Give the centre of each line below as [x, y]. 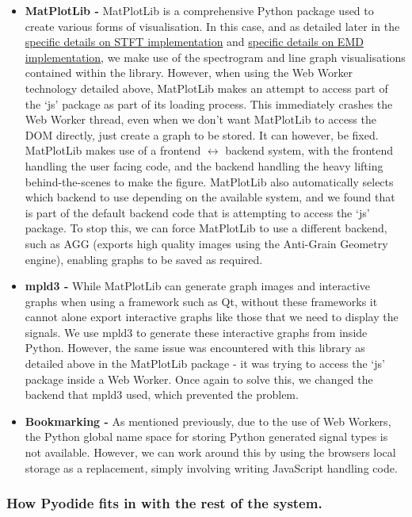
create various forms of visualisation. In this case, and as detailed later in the [212, 26]
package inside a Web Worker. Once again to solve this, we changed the [199, 379]
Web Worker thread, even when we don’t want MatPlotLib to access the [200, 119]
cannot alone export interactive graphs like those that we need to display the [212, 317]
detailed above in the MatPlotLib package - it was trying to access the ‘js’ [205, 364]
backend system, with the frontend [309, 150]
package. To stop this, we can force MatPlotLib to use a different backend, [206, 228]
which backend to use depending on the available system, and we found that [210, 197]
